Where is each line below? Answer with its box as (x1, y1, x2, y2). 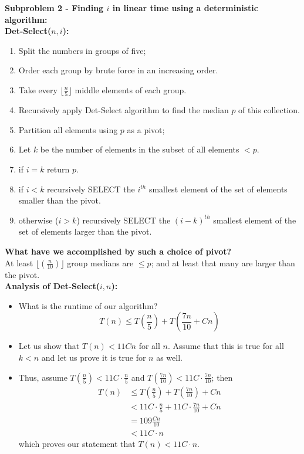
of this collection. (238, 104, 300, 116)
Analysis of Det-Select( (5, 280, 100, 292)
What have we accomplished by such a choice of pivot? (5, 245, 232, 258)
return (47, 163, 70, 175)
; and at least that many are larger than (151, 256, 295, 269)
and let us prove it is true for (41, 351, 146, 363)
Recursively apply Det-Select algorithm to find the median (18, 104, 229, 116)
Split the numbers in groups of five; (18, 44, 146, 56)
